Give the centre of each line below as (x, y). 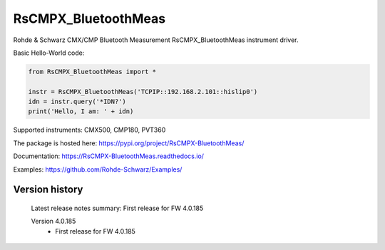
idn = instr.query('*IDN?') (77, 102)
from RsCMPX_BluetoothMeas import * (92, 72)
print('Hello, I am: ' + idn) (81, 111)
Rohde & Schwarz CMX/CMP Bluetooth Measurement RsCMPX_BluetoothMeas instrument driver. (156, 40)
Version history (48, 190)
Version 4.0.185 (53, 222)
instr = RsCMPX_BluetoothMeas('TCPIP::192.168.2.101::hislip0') (143, 92)
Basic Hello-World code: (49, 53)
